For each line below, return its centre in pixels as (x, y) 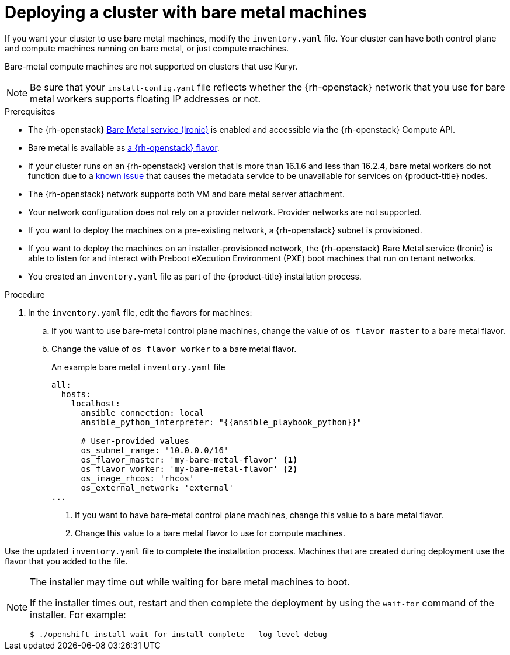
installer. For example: (78, 614)
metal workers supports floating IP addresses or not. (145, 99)
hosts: (76, 394)
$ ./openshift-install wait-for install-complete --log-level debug (178, 634)
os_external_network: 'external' (157, 487)
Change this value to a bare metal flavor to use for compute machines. (210, 533)
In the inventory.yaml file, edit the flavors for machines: (140, 312)
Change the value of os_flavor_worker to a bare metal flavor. (174, 349)
